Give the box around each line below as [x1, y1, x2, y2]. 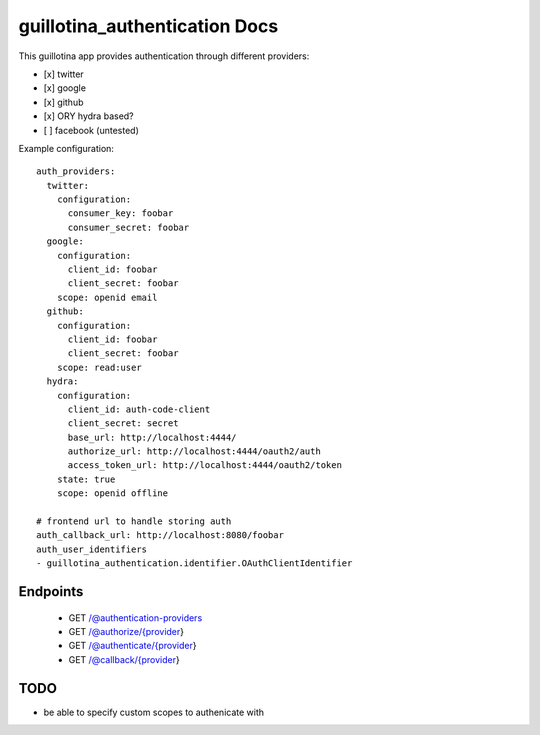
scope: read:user [56, 361, 142, 373]
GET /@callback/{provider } [68, 653, 180, 665]
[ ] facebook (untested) [43, 124, 139, 136]
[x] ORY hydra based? [43, 110, 134, 122]
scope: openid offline [56, 488, 169, 499]
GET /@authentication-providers [68, 611, 203, 624]
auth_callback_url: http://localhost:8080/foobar [36, 530, 285, 541]
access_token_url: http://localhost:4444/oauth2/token [67, 460, 342, 471]
